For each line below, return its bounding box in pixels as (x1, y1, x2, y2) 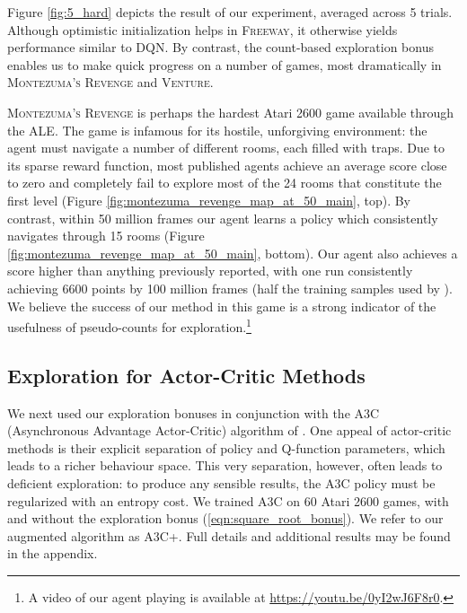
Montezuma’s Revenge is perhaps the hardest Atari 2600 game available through (7, 102, 454, 121)
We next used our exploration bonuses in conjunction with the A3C (7, 403, 380, 422)
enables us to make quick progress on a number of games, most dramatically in (7, 55, 442, 74)
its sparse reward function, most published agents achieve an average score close (7, 155, 447, 174)
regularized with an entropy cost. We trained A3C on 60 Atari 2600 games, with (7, 491, 449, 510)
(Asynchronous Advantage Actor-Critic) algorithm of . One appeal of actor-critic (7, 421, 452, 440)
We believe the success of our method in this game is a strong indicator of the (7, 296, 436, 315)
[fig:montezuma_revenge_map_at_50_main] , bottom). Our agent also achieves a (7, 243, 458, 262)
